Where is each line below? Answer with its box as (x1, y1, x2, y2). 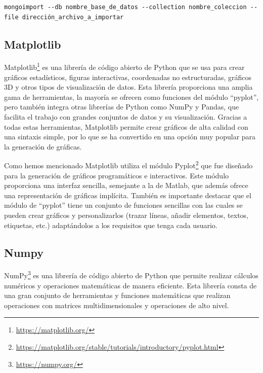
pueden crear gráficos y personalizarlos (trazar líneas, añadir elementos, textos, (4, 210, 248, 220)
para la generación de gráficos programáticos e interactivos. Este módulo (4, 170, 229, 180)
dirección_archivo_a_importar (22, 13, 124, 21)
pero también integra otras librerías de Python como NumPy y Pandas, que (4, 101, 239, 112)
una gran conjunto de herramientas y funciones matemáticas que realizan (4, 290, 231, 301)
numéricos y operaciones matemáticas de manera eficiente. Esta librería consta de (4, 280, 257, 290)
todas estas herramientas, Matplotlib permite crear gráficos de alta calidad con (4, 121, 248, 132)
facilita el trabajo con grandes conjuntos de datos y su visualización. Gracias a (4, 111, 247, 122)
